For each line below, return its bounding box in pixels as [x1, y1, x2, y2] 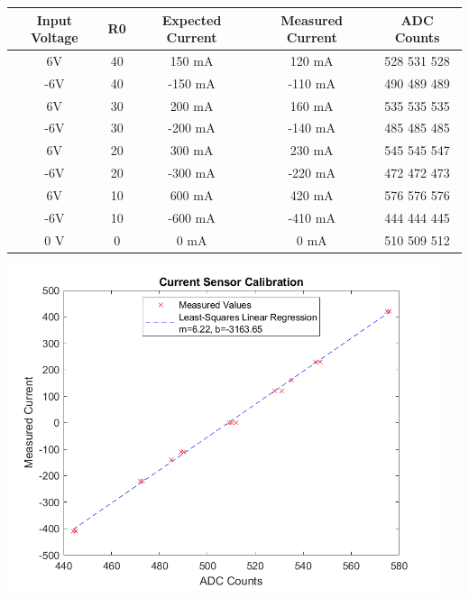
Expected [161, 10, 222, 29]
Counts [394, 28, 440, 47]
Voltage [30, 28, 78, 47]
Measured [280, 10, 344, 29]
